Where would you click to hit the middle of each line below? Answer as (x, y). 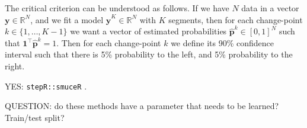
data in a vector (270, 8)
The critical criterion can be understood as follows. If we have (117, 8)
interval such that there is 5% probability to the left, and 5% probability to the (149, 54)
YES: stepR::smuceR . (46, 86)
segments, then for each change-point (236, 19)
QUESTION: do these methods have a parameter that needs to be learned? (142, 106)
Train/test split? (35, 117)
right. (15, 65)
